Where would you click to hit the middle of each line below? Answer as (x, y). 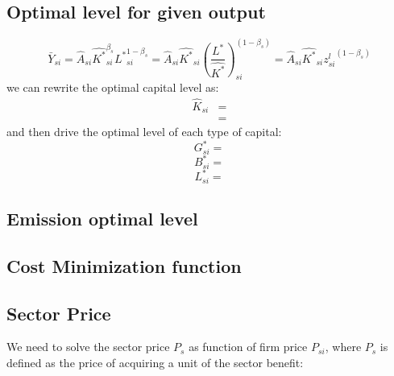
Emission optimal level (102, 218)
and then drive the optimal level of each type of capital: (144, 132)
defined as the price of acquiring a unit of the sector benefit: (155, 362)
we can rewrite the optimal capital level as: (113, 87)
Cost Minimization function (124, 265)
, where (343, 347)
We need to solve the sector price (88, 347)
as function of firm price (248, 347)
